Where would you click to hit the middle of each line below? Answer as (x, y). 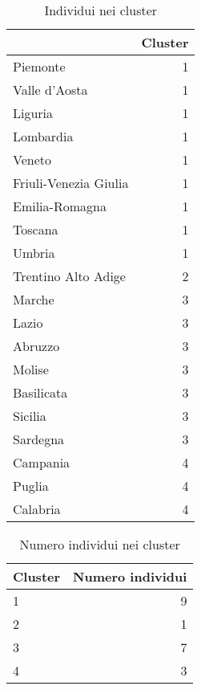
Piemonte (39, 66)
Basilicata (40, 392)
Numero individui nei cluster (100, 544)
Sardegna (39, 439)
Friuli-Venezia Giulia (71, 183)
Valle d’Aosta (50, 90)
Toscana (36, 229)
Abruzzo (36, 346)
